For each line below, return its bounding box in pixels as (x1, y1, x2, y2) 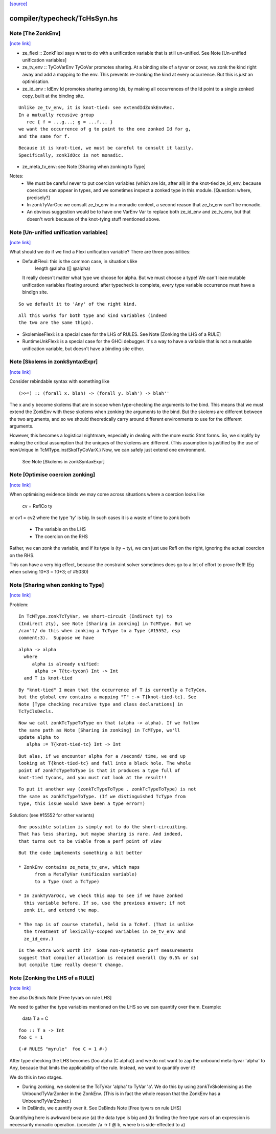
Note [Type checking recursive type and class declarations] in (18, 701, 183, 707)
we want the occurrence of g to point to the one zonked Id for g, (18, 126, 191, 132)
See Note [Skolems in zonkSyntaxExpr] (22, 458, 105, 464)
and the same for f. (18, 133, 70, 139)
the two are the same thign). (18, 320, 95, 326)
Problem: (9, 602, 29, 608)
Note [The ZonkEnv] (9, 30, 61, 37)
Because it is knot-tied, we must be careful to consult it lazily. (18, 145, 194, 151)
